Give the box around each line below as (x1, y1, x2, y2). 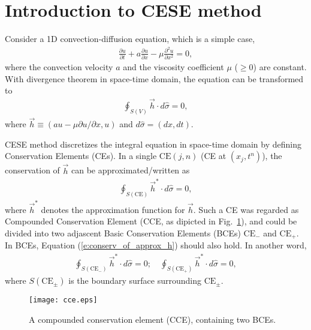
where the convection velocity (5, 61, 113, 73)
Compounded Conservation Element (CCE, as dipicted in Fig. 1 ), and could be (5, 215, 297, 227)
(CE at (200, 149, 227, 162)
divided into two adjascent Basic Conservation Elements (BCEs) (5, 226, 241, 239)
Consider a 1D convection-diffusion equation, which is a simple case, (5, 32, 255, 45)
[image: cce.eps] (29, 296, 98, 305)
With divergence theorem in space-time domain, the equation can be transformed (5, 72, 304, 85)
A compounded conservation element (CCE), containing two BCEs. (29, 313, 276, 326)
